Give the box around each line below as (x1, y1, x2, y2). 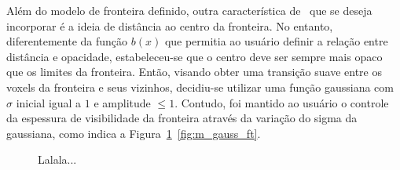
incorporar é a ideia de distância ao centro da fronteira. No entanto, (6, 17, 333, 34)
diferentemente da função (6, 33, 128, 49)
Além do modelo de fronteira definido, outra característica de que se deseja (6, 2, 372, 18)
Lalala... (38, 151, 77, 168)
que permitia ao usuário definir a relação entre (164, 33, 388, 49)
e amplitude (94, 94, 151, 110)
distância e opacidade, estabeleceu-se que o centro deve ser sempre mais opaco (6, 48, 383, 64)
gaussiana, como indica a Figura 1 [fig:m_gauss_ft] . (6, 125, 261, 141)
